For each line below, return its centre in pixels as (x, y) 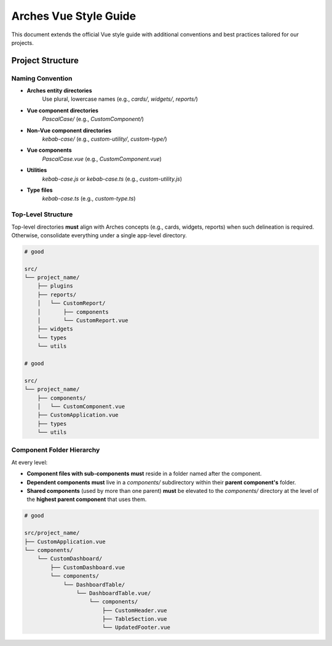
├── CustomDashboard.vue (88, 567)
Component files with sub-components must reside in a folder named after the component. (144, 474)
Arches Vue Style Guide (74, 16)
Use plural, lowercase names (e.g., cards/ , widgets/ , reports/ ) (120, 99)
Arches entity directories (59, 91)
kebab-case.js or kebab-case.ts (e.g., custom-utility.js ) (112, 179)
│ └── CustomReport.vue (83, 321)
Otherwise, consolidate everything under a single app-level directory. (99, 235)
